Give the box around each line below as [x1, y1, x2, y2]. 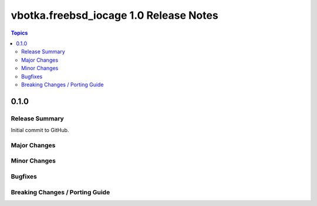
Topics [11, 29, 28, 36]
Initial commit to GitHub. [11, 127, 69, 134]
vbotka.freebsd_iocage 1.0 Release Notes [11, 9, 218, 22]
